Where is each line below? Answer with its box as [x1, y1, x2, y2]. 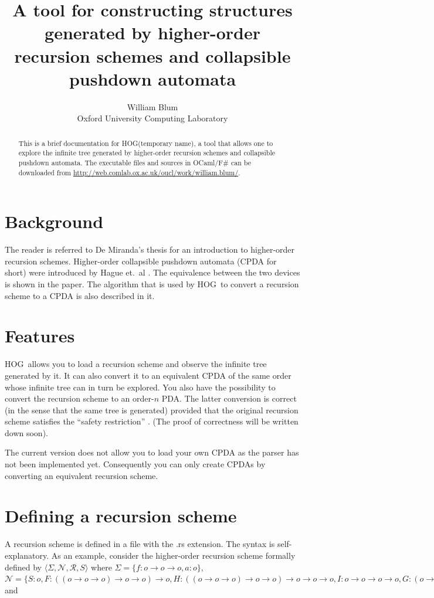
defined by [5, 560, 42, 573]
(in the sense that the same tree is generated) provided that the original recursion [5, 403, 299, 416]
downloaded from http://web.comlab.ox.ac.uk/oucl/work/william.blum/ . [18, 167, 240, 177]
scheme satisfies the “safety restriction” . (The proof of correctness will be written [5, 415, 299, 427]
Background [5, 209, 104, 233]
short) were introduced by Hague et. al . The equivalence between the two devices [5, 266, 300, 278]
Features [5, 324, 75, 348]
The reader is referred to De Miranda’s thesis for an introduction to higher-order [5, 243, 295, 256]
